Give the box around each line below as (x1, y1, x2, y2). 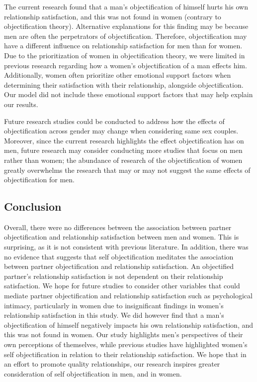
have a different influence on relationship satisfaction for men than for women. (4, 40, 243, 51)
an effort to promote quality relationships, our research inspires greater (4, 359, 220, 369)
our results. (4, 99, 38, 109)
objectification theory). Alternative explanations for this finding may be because (4, 21, 249, 31)
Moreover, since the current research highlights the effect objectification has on (4, 135, 244, 145)
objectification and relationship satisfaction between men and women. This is (4, 232, 239, 242)
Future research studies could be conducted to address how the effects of (4, 116, 225, 126)
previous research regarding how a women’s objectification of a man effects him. (4, 60, 247, 70)
